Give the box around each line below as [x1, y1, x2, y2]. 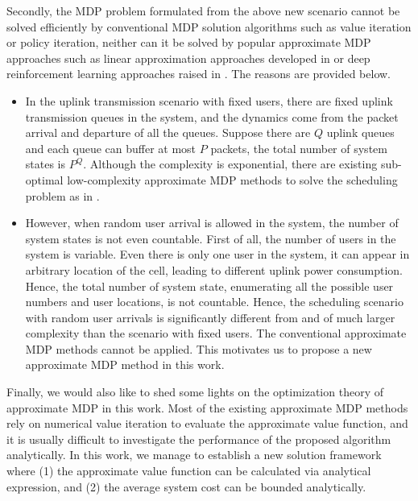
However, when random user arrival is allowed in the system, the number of [25, 214, 399, 231]
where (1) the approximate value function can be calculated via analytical [6, 462, 371, 479]
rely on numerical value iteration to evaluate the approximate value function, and [6, 415, 408, 432]
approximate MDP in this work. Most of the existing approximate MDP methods [6, 399, 408, 416]
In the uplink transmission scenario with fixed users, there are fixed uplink [25, 92, 393, 109]
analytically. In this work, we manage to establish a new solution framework [6, 446, 382, 463]
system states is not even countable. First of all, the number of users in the [25, 230, 396, 246]
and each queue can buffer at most [25, 139, 197, 156]
